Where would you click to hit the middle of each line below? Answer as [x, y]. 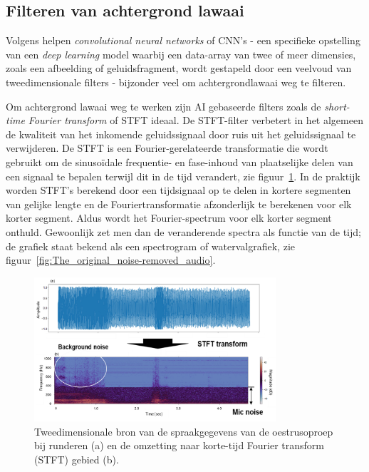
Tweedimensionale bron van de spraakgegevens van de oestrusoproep [184, 431]
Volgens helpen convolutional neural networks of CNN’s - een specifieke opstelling [183, 40]
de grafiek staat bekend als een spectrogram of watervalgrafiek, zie [150, 246]
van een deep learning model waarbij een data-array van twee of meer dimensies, [181, 54]
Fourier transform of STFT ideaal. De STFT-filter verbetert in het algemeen [196, 120]
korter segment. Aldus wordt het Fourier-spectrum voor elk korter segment [169, 218]
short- [337, 106]
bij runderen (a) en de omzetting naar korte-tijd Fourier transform [180, 445]
